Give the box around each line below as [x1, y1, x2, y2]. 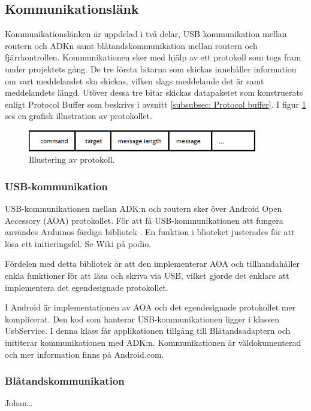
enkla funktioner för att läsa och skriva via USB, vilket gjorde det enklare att [5, 269, 289, 282]
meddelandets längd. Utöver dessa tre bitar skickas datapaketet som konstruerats [5, 86, 303, 99]
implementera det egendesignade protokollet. [5, 281, 168, 293]
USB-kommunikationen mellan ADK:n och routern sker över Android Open [5, 202, 282, 215]
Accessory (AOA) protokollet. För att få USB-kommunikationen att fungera [5, 214, 283, 226]
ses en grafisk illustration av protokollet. [5, 109, 152, 122]
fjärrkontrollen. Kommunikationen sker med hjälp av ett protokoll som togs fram [5, 51, 301, 63]
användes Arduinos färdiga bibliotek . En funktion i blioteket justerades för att [5, 226, 295, 238]
